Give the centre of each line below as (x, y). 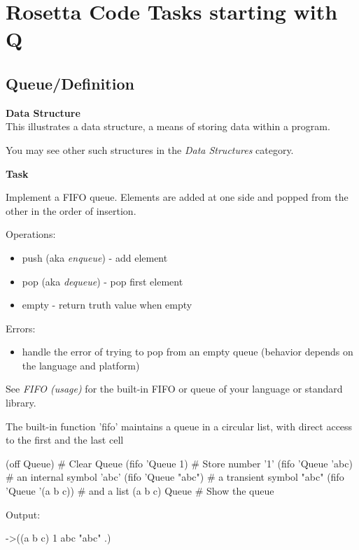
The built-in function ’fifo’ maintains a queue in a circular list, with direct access (179, 426)
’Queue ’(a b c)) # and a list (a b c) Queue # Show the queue (140, 491)
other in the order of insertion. (71, 210)
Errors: (21, 328)
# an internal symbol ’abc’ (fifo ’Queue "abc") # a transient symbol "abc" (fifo (175, 477)
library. (21, 403)
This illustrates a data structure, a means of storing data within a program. (168, 126)
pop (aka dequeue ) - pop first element (103, 281)
